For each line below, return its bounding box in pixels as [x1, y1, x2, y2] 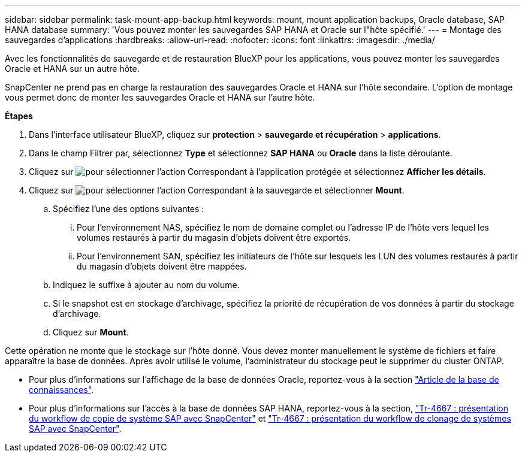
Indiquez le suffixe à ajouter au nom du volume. [53, 280, 240, 290]
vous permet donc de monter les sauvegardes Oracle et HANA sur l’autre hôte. [5, 92, 315, 102]
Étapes [5, 111, 33, 121]
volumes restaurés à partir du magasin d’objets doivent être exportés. [77, 232, 351, 243]
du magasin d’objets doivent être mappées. [77, 261, 247, 271]
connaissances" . [29, 385, 94, 395]
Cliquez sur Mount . [53, 327, 129, 337]
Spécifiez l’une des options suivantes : [53, 204, 204, 214]
